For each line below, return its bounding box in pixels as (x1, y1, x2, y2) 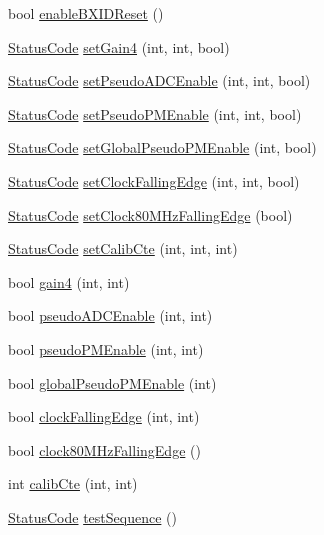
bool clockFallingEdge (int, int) (8, 406, 200, 427)
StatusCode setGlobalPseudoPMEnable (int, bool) (8, 137, 317, 158)
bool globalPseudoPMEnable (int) (8, 372, 217, 393)
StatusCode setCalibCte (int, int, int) (8, 238, 238, 259)
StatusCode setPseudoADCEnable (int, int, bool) (8, 70, 311, 91)
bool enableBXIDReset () (8, 3, 164, 23)
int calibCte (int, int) (8, 473, 138, 494)
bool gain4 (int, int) (8, 271, 130, 292)
